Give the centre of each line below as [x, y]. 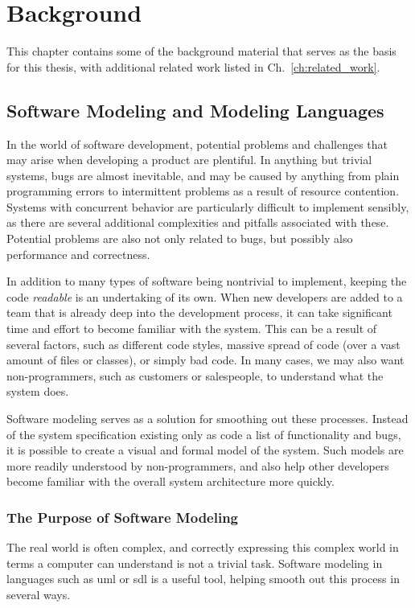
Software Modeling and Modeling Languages [195, 110]
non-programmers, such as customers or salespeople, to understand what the [195, 375]
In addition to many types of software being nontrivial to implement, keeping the [207, 281]
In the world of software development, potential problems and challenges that [197, 144]
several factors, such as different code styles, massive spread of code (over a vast [203, 344]
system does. [38, 391]
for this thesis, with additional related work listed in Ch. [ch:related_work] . [193, 66]
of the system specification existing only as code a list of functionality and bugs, [204, 434]
